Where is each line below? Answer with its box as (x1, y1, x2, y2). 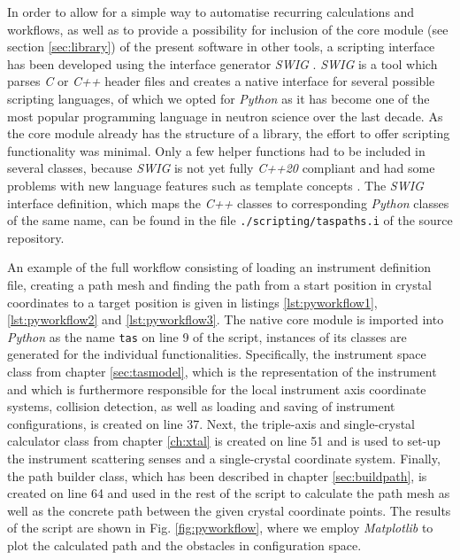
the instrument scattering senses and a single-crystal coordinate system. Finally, (7, 448, 441, 467)
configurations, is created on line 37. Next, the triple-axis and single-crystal (7, 414, 415, 432)
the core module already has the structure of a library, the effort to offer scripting (7, 124, 450, 143)
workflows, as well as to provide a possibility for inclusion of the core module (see (7, 19, 448, 38)
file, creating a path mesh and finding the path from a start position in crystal (7, 275, 433, 293)
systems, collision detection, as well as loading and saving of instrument (7, 397, 395, 416)
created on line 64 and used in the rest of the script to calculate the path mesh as (7, 484, 450, 502)
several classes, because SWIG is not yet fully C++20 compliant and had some (7, 159, 435, 177)
